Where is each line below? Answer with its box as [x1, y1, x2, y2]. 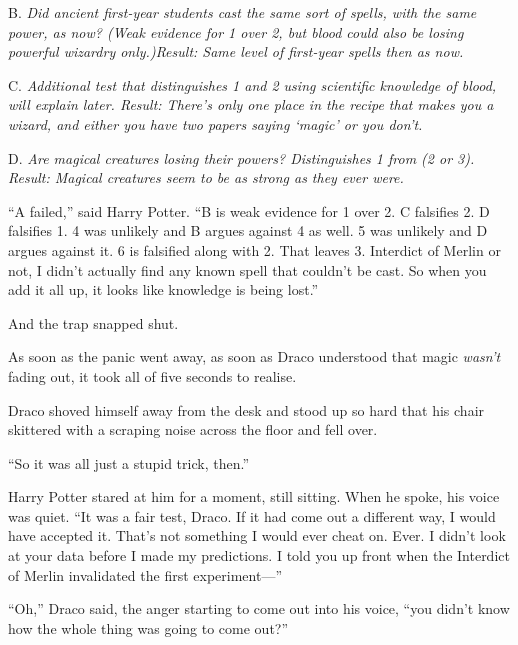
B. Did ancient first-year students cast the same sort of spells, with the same [8, 2, 477, 22]
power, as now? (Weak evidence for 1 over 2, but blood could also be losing [8, 21, 464, 42]
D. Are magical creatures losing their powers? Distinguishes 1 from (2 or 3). [8, 147, 475, 168]
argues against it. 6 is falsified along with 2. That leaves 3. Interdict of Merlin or [8, 239, 501, 260]
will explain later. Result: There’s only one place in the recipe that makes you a [8, 94, 494, 115]
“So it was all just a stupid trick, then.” [8, 452, 249, 473]
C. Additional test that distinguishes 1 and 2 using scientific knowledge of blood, [8, 74, 497, 95]
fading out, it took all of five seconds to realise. [8, 365, 297, 386]
